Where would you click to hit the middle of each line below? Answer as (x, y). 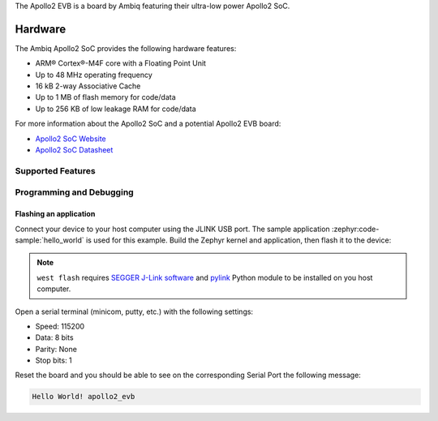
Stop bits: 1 (54, 360)
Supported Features (56, 170)
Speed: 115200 (60, 326)
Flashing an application (55, 214)
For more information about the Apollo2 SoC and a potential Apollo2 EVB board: (148, 124)
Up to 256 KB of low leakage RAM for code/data (116, 109)
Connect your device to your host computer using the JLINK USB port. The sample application (172, 229)
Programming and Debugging (74, 192)
